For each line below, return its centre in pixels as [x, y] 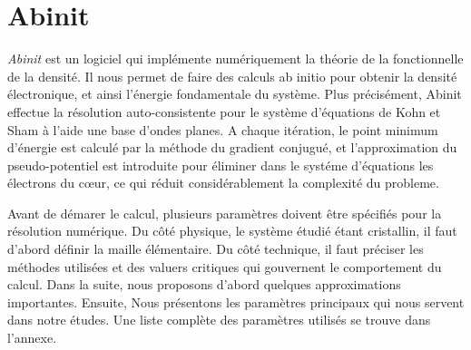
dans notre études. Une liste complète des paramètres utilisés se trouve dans [219, 320]
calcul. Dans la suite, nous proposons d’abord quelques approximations [204, 284]
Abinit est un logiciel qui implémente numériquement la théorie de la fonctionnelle [235, 58]
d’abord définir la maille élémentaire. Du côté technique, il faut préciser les [216, 249]
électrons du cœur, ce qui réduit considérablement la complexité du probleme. [223, 183]
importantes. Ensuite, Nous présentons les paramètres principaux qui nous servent [236, 301]
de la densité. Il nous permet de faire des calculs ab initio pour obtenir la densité [232, 76]
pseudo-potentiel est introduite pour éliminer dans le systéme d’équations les [221, 165]
